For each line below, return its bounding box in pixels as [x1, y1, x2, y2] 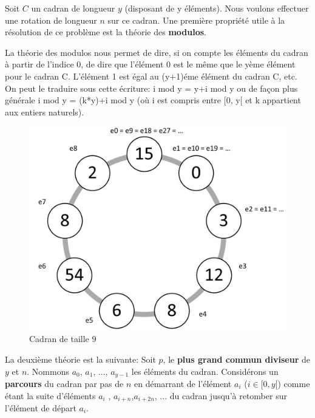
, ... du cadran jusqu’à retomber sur [154, 389, 287, 402]
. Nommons [27, 365, 69, 377]
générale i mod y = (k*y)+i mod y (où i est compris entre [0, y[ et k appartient [5, 94, 301, 106]
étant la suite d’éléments [5, 389, 96, 402]
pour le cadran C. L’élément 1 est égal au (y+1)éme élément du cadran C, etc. [5, 69, 297, 82]
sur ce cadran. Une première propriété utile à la [107, 13, 285, 26]
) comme [277, 377, 310, 389]
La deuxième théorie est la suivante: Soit [5, 352, 156, 365]
